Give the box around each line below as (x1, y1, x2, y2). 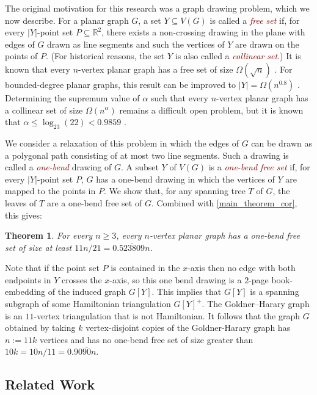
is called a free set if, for (210, 13, 300, 26)
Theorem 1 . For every (5, 229, 93, 242)
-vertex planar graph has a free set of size (78, 62, 233, 75)
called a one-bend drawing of (5, 161, 112, 173)
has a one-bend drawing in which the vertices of (96, 172, 275, 185)
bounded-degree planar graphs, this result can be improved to (5, 78, 236, 90)
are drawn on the (235, 37, 299, 50)
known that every (5, 62, 70, 75)
